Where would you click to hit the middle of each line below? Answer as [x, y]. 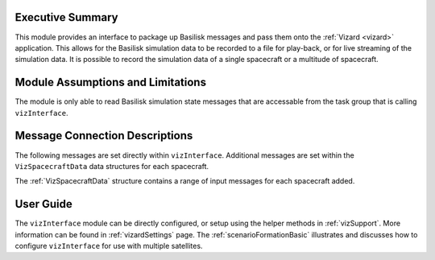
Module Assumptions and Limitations [111, 83]
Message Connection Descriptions [104, 136]
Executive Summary [66, 17]
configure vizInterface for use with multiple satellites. [109, 246]
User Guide [43, 204]
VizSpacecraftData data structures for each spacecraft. [112, 166]
